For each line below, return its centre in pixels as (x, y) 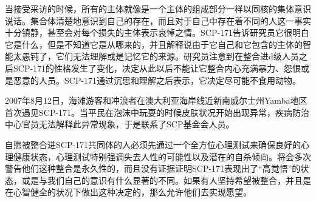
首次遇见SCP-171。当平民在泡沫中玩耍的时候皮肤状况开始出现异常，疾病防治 (157, 112)
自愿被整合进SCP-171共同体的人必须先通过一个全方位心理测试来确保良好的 (153, 144)
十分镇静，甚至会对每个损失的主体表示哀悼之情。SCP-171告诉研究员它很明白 (157, 32)
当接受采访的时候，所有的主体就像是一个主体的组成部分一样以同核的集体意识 (158, 8)
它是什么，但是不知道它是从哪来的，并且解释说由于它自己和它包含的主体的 (154, 44)
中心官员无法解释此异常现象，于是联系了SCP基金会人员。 (120, 124)
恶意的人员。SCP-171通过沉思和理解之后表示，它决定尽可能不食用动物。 (157, 80)
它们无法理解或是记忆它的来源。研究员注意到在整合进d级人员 (177, 56)
